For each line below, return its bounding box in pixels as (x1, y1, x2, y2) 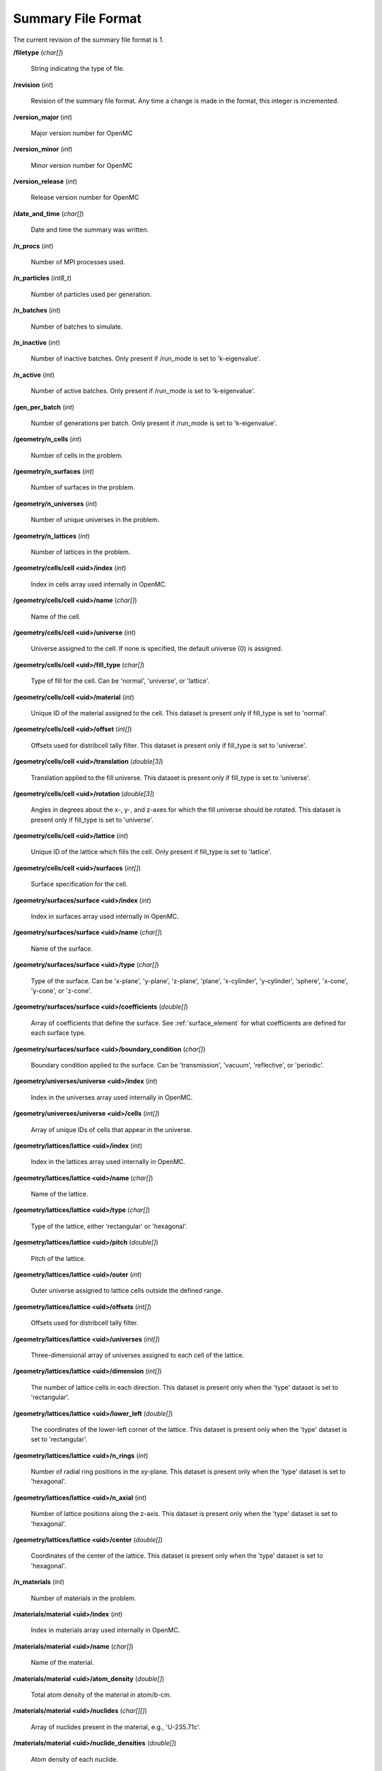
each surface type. (30, 1029, 86, 1037)
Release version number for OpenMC (30, 193, 139, 202)
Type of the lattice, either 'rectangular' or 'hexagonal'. (30, 1222, 187, 1230)
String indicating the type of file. (30, 64, 125, 73)
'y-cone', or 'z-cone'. (30, 986, 92, 995)
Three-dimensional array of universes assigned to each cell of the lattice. (30, 1350, 244, 1359)
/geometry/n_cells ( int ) (13, 435, 82, 443)
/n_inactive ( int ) (13, 338, 60, 346)
